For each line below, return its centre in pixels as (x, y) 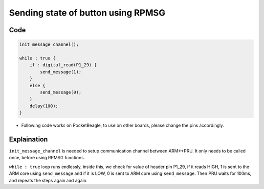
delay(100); (44, 106)
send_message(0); (61, 92)
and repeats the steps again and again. (48, 180)
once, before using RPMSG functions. (47, 158)
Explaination (29, 139)
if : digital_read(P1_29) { (63, 65)
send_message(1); (61, 72)
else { (37, 85)
